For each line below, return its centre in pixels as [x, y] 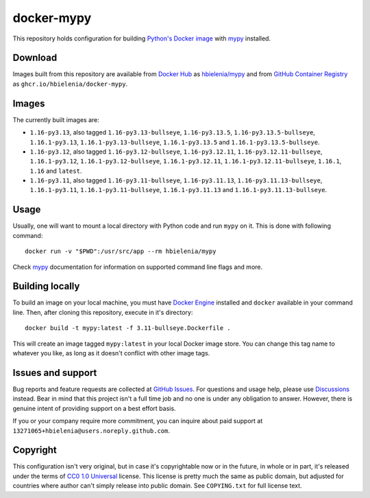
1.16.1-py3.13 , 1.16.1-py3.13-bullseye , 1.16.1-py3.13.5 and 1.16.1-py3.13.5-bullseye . [175, 142]
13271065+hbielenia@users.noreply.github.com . [91, 430]
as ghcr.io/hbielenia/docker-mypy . [70, 84]
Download [35, 58]
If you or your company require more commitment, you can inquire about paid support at [138, 421]
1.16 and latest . [56, 171]
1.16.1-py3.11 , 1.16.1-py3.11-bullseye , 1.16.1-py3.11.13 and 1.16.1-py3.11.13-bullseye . [178, 190]
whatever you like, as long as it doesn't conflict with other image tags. [111, 353]
